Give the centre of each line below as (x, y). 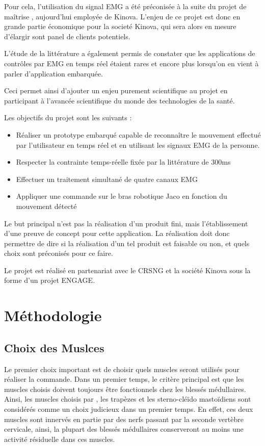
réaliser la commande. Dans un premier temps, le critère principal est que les (124, 379)
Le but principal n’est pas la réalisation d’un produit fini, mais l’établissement (126, 223)
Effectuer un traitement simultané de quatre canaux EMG (107, 179)
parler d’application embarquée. (54, 73)
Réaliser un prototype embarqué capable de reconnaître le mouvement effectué (138, 134)
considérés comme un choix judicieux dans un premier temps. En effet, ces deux (129, 409)
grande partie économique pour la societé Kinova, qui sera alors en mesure (120, 26)
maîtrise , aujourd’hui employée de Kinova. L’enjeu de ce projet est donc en (122, 16)
